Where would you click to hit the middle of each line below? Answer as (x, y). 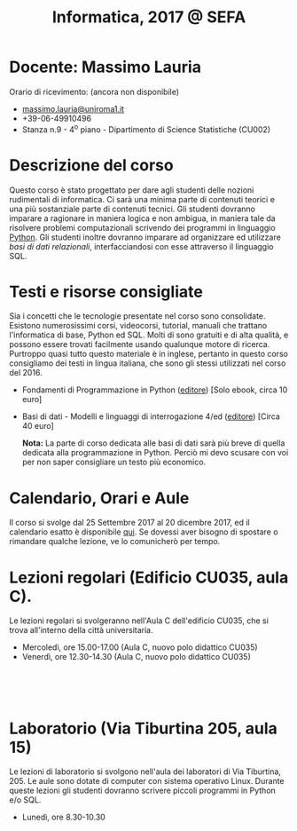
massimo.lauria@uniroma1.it (73, 108)
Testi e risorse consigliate (106, 292)
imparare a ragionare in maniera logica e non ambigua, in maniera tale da (143, 218)
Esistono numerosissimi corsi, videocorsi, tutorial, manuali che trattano (138, 326)
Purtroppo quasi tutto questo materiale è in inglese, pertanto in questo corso (148, 354)
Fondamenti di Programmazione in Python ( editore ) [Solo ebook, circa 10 (155, 390)
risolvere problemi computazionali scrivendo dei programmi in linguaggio (143, 227)
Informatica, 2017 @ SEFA (149, 17)
